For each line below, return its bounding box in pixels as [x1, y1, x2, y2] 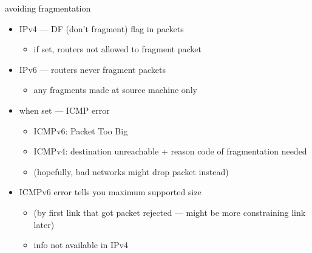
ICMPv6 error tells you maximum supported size [19, 185, 202, 198]
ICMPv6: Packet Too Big [33, 124, 128, 137]
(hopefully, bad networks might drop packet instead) [33, 165, 229, 178]
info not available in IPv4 [33, 238, 128, 251]
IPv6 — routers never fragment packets [19, 63, 166, 75]
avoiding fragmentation [5, 2, 91, 14]
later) [33, 218, 55, 230]
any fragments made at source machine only [33, 83, 197, 96]
